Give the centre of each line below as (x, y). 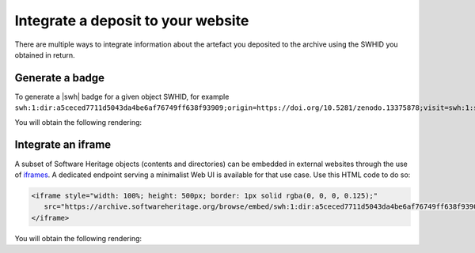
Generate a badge (60, 78)
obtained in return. (45, 55)
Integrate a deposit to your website (132, 21)
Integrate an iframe (63, 145)
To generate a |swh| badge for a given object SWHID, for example (122, 96)
